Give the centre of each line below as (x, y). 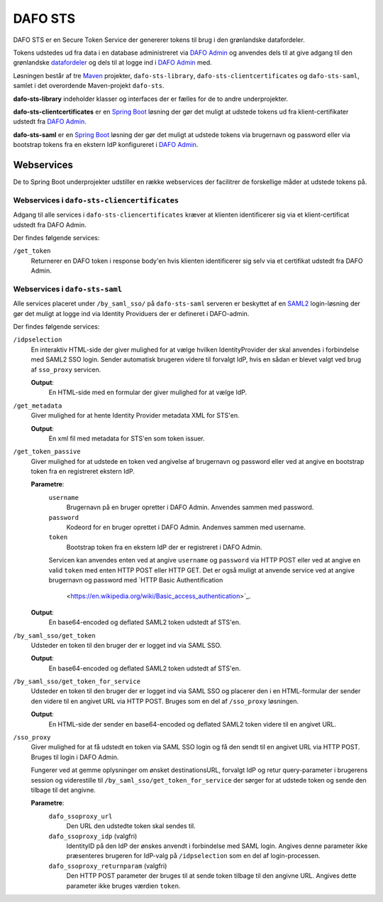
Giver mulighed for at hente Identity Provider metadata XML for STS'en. (135, 415)
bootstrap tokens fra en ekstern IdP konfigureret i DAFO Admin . (106, 145)
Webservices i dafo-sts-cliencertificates (96, 200)
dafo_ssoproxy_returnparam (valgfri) (108, 866)
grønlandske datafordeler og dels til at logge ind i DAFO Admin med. (112, 63)
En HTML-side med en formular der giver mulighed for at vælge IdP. (148, 392)
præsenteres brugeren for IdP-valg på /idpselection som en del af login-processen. (193, 856)
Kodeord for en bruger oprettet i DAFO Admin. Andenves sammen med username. (186, 527)
